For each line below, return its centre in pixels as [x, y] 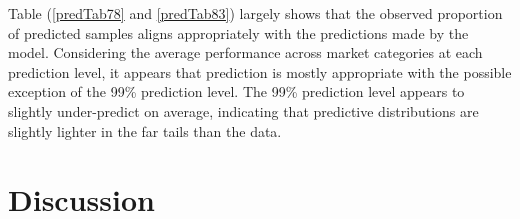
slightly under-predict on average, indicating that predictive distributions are [243, 110]
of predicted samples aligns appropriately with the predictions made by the [238, 32]
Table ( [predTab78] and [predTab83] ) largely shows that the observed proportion [255, 13]
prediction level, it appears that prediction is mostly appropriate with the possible [260, 71]
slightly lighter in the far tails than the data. [145, 130]
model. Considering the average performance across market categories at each [245, 52]
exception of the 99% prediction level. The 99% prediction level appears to [236, 91]
